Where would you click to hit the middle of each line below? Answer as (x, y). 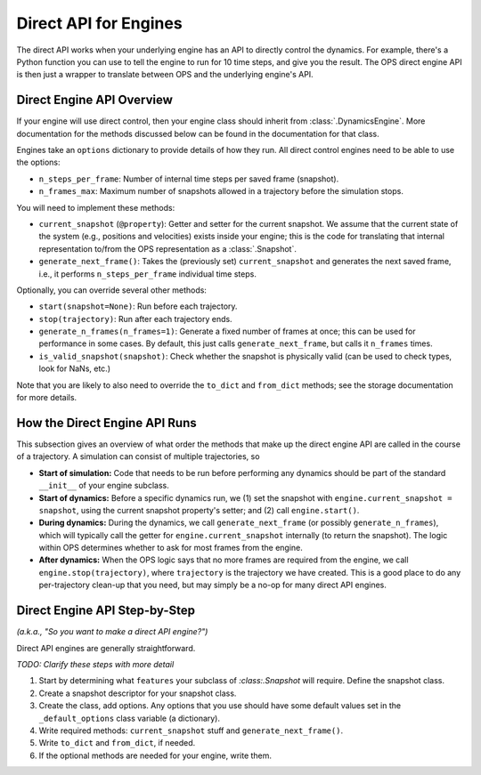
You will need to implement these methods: (96, 207)
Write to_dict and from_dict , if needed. (117, 743)
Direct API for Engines (99, 23)
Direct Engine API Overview (95, 100)
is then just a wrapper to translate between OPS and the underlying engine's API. (165, 75)
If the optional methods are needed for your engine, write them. (155, 755)
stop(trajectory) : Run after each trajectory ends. (135, 319)
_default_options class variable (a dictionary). (130, 718)
